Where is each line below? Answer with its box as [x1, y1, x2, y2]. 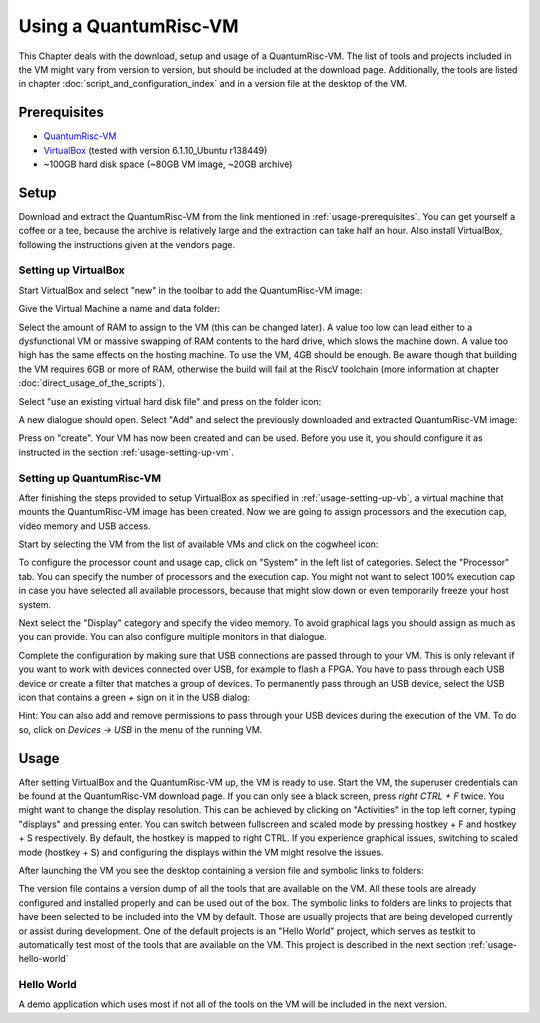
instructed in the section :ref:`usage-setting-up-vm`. [18, 446, 235, 458]
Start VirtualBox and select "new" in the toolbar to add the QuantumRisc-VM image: [18, 284, 363, 296]
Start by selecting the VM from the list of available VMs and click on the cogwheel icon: [18, 538, 379, 550]
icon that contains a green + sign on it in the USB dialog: [18, 691, 250, 703]
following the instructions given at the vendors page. [18, 238, 236, 250]
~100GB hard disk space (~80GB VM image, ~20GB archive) [43, 158, 293, 170]
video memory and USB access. [18, 520, 151, 532]
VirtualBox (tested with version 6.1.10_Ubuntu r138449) [43, 144, 268, 156]
